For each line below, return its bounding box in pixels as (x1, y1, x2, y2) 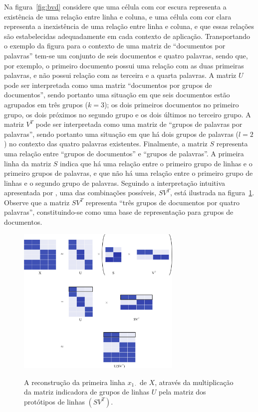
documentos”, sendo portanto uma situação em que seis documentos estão (4, 89, 230, 100)
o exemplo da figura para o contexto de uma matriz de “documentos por (4, 40, 226, 51)
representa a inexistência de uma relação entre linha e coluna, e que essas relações (4, 21, 255, 31)
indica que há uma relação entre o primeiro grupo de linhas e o (60, 158, 253, 168)
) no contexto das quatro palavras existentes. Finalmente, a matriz (4, 138, 208, 149)
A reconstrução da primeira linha (24, 377, 125, 387)
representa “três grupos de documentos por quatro (85, 197, 240, 207)
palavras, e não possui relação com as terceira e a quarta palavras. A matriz (4, 70, 237, 80)
